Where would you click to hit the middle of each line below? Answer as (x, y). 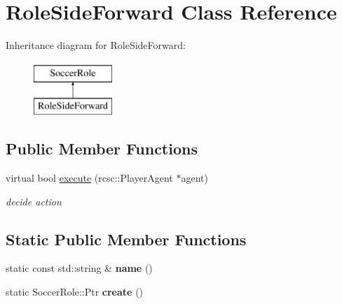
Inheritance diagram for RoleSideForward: (96, 45)
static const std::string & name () (79, 268)
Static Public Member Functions (126, 239)
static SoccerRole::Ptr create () (75, 292)
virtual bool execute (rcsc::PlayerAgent (89, 178)
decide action (34, 201)
